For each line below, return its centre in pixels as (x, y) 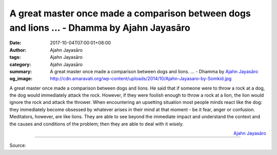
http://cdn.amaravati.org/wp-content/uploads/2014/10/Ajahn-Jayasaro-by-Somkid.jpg (141, 79)
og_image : (21, 79)
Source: (18, 145)
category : (20, 64)
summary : (21, 71)
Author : (18, 50)
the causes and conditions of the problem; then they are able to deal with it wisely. (97, 124)
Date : (15, 43)
